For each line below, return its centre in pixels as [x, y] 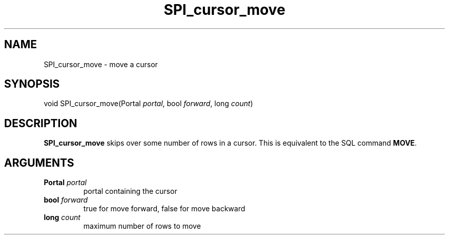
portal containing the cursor [130, 191]
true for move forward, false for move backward [164, 209]
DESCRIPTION [41, 123]
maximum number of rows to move [142, 226]
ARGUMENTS [39, 163]
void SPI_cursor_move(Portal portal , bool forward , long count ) [148, 104]
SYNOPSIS [32, 84]
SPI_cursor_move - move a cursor [101, 64]
